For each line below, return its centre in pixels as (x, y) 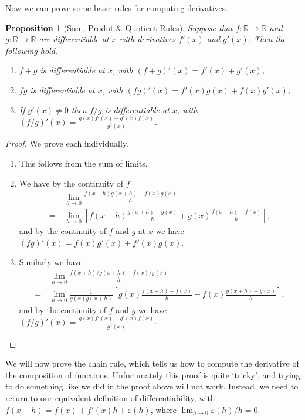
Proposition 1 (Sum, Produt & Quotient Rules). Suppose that (119, 27)
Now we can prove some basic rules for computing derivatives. (117, 8)
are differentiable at (74, 39)
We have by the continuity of (71, 183)
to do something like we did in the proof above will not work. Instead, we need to (152, 386)
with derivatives (148, 39)
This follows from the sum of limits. (83, 163)
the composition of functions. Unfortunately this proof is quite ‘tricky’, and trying (153, 375)
